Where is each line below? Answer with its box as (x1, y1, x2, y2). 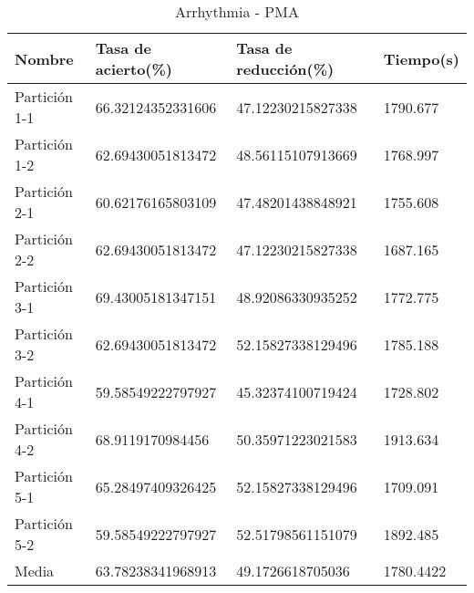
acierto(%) (95, 58, 172, 79)
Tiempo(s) (383, 47, 459, 69)
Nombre (15, 47, 74, 69)
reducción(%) (236, 58, 335, 79)
